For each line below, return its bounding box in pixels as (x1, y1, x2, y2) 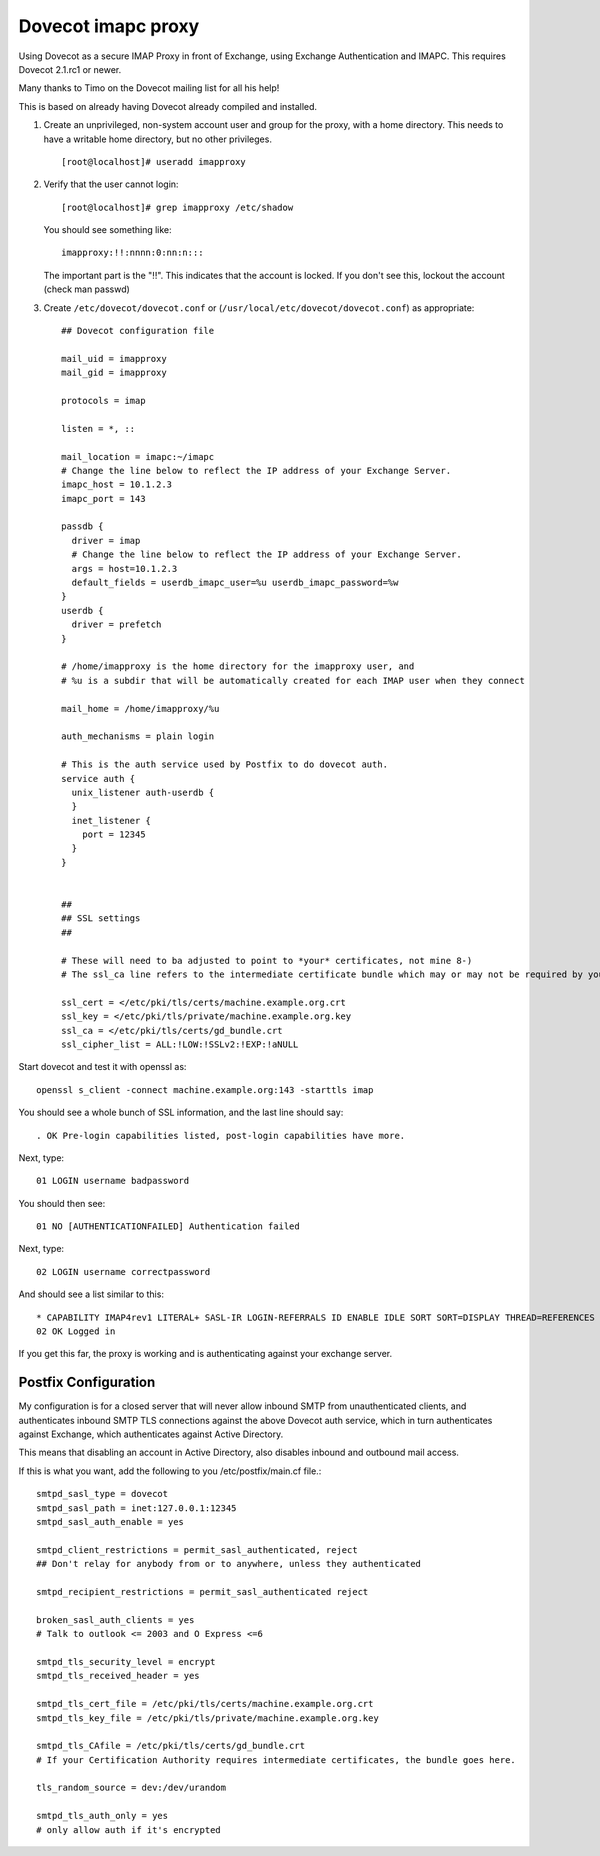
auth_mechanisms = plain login (61, 731, 215, 742)
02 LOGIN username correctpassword (36, 1266, 211, 1277)
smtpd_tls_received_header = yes (36, 1670, 200, 1682)
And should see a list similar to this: (18, 1288, 165, 1300)
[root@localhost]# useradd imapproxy (61, 156, 247, 167)
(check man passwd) (43, 283, 130, 295)
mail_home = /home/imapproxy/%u (61, 703, 220, 714)
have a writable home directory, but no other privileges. (43, 133, 272, 145)
